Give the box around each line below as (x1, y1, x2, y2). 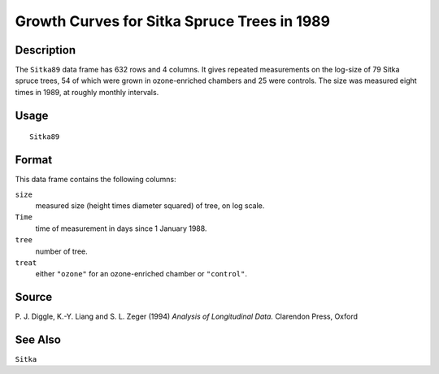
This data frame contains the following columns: (15, 175, 176, 185)
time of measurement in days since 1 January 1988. (35, 224, 207, 233)
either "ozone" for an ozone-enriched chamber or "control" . (35, 269, 248, 279)
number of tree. (35, 246, 89, 256)
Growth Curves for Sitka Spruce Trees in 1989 (15, 12, 331, 30)
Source (15, 290, 53, 304)
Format (15, 153, 53, 167)
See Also (15, 333, 61, 346)
